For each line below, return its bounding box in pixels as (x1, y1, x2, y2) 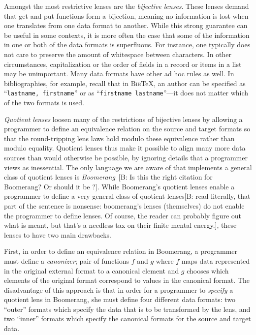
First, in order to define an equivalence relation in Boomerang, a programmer (4, 246, 238, 256)
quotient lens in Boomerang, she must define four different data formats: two (4, 294, 236, 305)
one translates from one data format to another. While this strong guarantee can (4, 20, 248, 30)
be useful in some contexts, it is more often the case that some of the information (4, 30, 250, 40)
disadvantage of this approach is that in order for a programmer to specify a (4, 284, 233, 295)
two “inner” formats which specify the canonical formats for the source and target (4, 313, 251, 324)
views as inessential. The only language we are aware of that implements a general (4, 162, 252, 172)
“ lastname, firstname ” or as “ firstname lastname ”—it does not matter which (4, 88, 249, 98)
